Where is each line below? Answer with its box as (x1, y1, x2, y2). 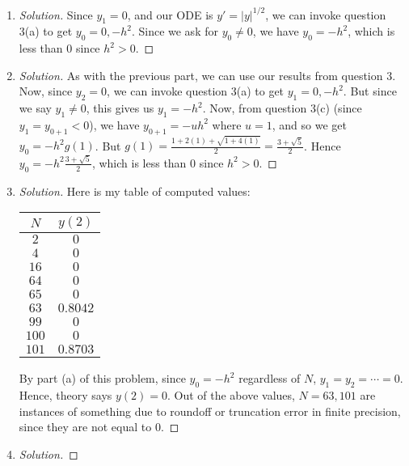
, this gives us (86, 100, 154, 116)
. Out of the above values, (167, 387, 295, 404)
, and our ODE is (127, 6, 213, 23)
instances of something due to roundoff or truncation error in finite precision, (19, 402, 401, 419)
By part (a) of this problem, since (19, 370, 186, 387)
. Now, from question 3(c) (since (202, 100, 362, 116)
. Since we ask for (131, 23, 218, 40)
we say (19, 100, 52, 116)
